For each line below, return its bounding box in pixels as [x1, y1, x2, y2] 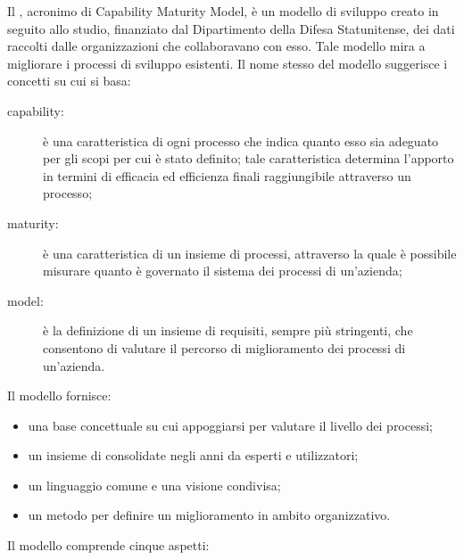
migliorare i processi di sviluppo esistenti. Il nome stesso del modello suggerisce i [7, 54, 448, 72]
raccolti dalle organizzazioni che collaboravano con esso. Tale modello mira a [7, 37, 426, 55]
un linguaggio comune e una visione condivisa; [28, 475, 281, 494]
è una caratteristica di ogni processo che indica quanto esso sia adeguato [43, 131, 439, 150]
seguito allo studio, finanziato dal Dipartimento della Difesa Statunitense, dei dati [7, 19, 455, 37]
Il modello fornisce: [7, 386, 112, 405]
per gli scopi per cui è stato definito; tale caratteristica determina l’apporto [43, 149, 454, 168]
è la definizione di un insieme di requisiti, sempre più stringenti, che [43, 321, 413, 340]
